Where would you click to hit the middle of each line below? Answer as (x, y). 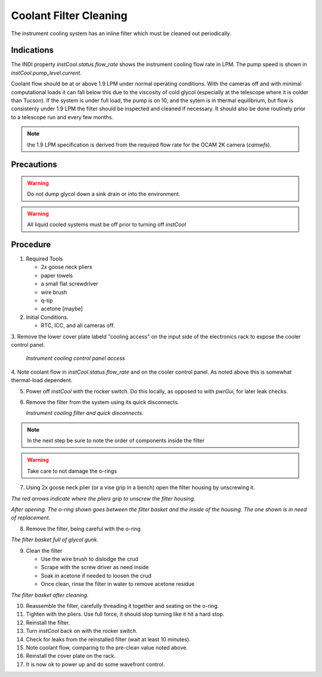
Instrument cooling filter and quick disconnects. (85, 413)
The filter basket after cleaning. (50, 595)
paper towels (57, 275)
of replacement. (31, 518)
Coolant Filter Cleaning (69, 15)
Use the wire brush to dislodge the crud (89, 559)
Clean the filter (44, 551)
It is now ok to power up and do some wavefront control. (95, 664)
